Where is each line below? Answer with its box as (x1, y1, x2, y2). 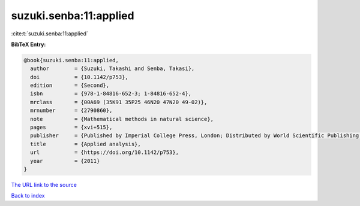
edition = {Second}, (30, 82, 110, 89)
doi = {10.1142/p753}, (30, 74, 128, 80)
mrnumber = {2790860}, (30, 107, 113, 114)
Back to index (11, 192, 45, 199)
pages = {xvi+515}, (30, 124, 113, 131)
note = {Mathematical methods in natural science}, (30, 116, 214, 122)
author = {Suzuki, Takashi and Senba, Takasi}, (30, 65, 195, 72)
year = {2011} (30, 157, 100, 164)
